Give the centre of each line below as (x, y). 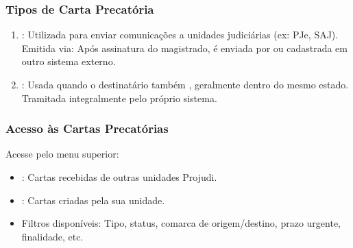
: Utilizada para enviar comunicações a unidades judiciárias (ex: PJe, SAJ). (180, 35)
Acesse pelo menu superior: (62, 154)
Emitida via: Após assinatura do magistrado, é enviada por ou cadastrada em (184, 48)
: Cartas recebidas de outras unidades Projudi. (119, 177)
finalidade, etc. (52, 236)
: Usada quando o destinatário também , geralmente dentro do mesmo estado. (185, 84)
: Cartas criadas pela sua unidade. (93, 200)
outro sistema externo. (69, 61)
